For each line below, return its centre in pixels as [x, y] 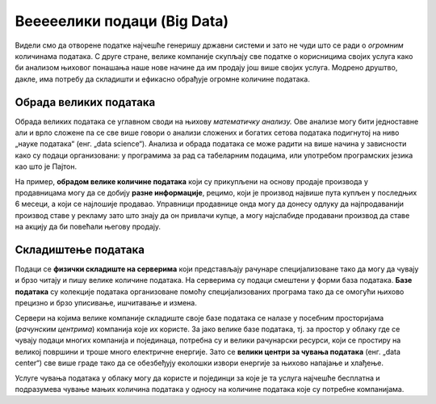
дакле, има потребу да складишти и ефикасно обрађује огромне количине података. [162, 79]
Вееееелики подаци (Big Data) [122, 21]
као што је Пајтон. [46, 166]
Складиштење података [80, 249]
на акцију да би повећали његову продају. [88, 227]
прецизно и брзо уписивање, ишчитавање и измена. [106, 303]
